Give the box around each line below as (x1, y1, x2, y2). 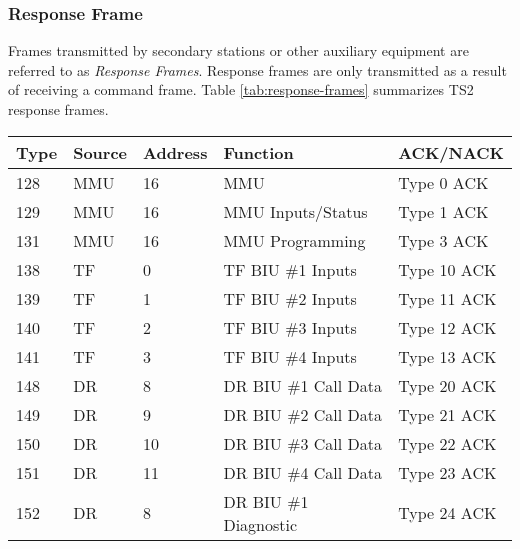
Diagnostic (223, 512, 298, 536)
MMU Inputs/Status (223, 199, 368, 223)
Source (73, 140, 128, 164)
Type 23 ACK (398, 460, 497, 484)
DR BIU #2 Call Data (223, 402, 383, 426)
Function (223, 140, 294, 164)
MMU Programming (223, 228, 366, 252)
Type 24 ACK (398, 501, 497, 525)
